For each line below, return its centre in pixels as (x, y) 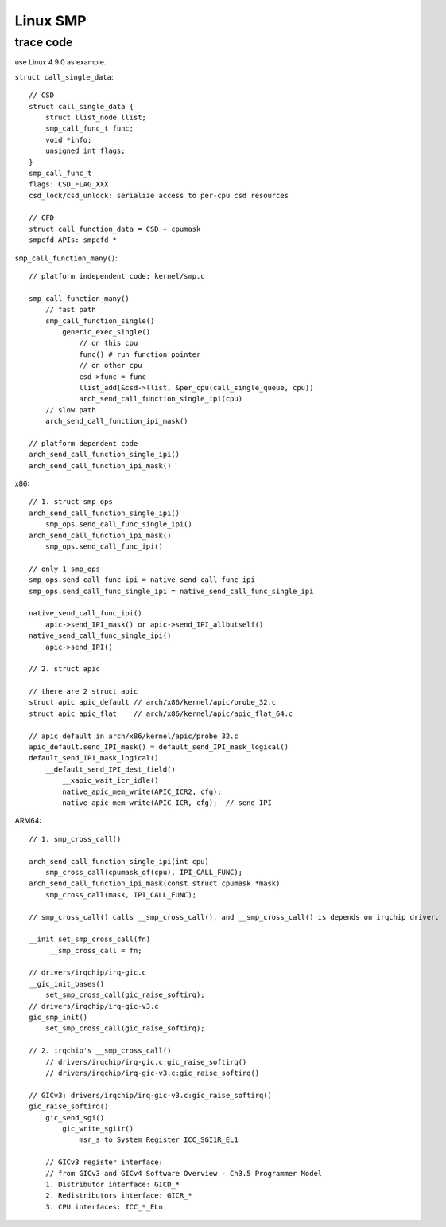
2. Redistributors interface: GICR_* (118, 1196)
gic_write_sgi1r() (98, 1128)
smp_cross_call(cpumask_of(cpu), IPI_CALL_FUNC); (143, 872)
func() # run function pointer (140, 354)
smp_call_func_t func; (89, 129)
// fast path (70, 310)
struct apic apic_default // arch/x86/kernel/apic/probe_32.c (153, 702)
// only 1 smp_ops (65, 569)
